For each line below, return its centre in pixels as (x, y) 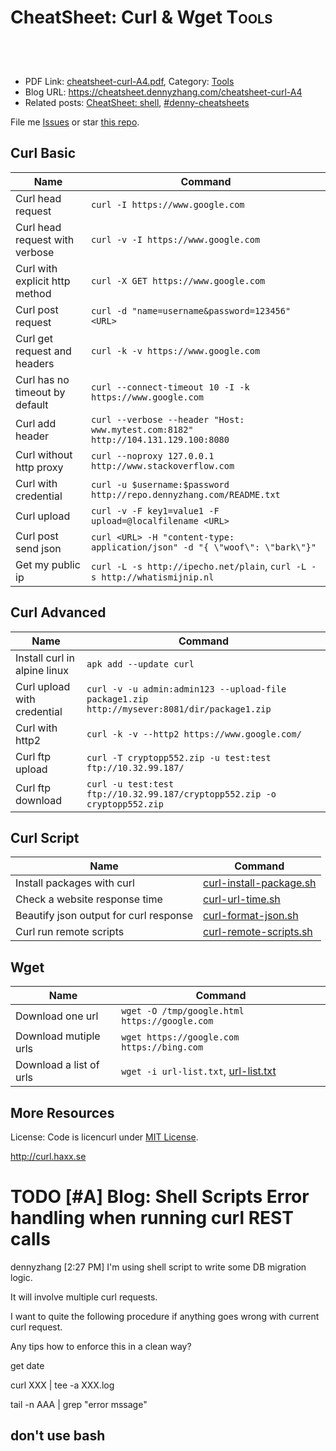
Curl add (36, 423)
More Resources (62, 1112)
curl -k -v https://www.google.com (175, 350)
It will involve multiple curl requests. (84, 1297)
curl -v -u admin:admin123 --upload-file (186, 689)
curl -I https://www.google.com (167, 204)
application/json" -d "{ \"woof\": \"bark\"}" (203, 547)
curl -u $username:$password (160, 484)
